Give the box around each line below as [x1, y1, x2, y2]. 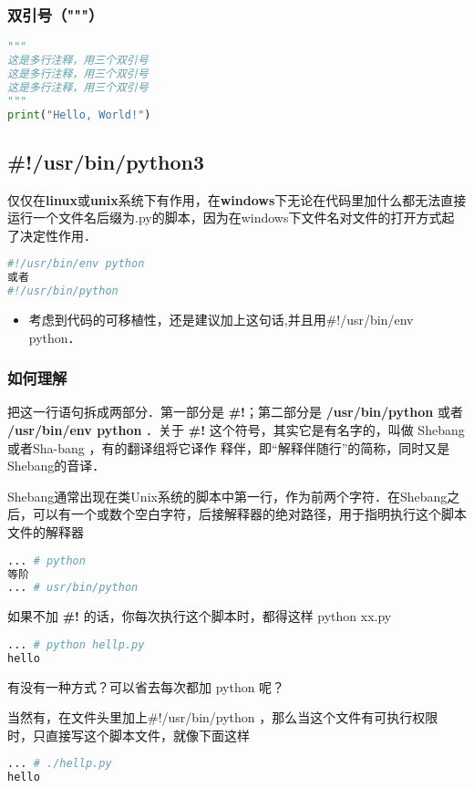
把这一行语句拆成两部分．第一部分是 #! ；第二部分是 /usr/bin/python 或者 [7, 402, 463, 421]
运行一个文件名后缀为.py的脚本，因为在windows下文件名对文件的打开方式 [7, 208, 442, 227]
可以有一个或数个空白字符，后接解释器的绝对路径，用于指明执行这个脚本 [32, 504, 467, 524]
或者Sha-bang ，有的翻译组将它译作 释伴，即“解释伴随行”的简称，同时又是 [7, 438, 450, 457]
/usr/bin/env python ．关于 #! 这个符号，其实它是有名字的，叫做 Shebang [7, 420, 465, 440]
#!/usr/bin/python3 [7, 147, 205, 175]
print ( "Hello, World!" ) [7, 108, 151, 121]
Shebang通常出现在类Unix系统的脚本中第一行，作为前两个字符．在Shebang [7, 486, 448, 505]
